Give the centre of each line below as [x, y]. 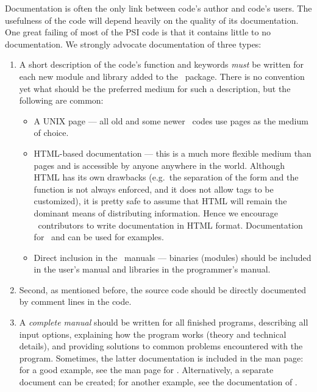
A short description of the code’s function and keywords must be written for [162, 64]
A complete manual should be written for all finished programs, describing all [164, 322]
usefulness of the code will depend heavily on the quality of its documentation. [152, 20]
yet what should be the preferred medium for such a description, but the [155, 88]
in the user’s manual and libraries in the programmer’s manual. [152, 269]
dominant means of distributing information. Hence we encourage [156, 212]
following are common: [61, 100]
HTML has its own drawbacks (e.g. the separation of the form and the [166, 177]
